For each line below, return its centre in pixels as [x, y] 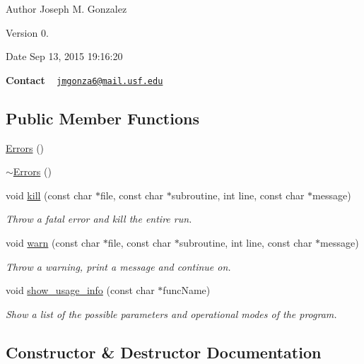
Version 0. [27, 32]
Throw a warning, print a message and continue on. [118, 266]
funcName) [187, 290]
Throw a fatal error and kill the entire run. [99, 219]
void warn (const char [53, 243]
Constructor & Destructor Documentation [164, 352]
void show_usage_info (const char [80, 290]
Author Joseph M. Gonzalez [66, 8]
